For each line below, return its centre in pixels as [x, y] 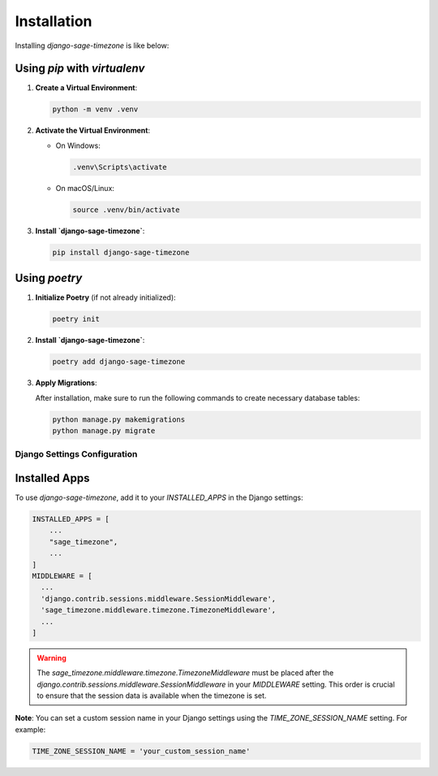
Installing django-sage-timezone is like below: [92, 46]
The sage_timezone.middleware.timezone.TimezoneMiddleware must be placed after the [185, 673]
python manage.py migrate [104, 430]
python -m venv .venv [95, 109]
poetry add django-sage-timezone [119, 362]
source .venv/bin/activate [126, 210]
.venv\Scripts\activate [120, 167]
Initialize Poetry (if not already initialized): [105, 297]
